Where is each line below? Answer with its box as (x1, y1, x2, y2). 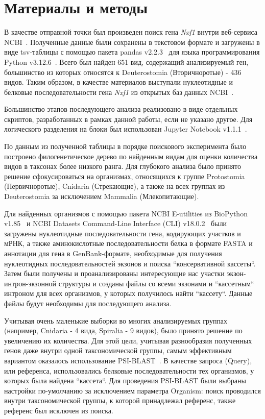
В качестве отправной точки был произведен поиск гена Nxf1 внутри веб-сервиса (4, 27, 257, 37)
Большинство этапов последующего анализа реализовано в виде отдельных (4, 104, 238, 114)
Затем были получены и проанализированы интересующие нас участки (4, 268, 225, 279)
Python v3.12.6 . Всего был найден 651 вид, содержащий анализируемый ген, (4, 56, 249, 67)
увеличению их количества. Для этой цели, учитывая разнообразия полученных (4, 335, 252, 346)
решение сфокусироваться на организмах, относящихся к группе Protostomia (4, 170, 245, 181)
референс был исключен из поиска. (4, 405, 113, 415)
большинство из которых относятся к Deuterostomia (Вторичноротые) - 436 (4, 66, 242, 77)
